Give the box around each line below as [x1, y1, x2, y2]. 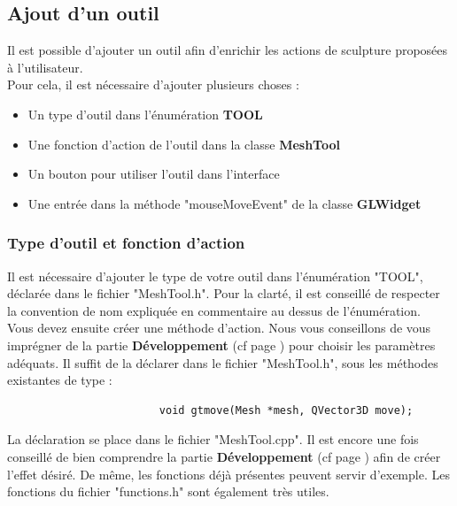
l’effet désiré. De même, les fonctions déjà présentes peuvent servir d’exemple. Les [7, 464, 450, 483]
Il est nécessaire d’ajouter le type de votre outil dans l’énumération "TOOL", [7, 266, 423, 285]
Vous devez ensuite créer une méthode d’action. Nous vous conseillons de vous [7, 318, 431, 337]
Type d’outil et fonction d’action [7, 232, 245, 254]
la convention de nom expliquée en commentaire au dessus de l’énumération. [7, 301, 421, 319]
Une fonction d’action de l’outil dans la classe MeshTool [27, 134, 340, 153]
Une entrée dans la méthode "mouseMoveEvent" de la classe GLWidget [27, 194, 422, 212]
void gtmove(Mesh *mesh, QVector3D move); [159, 403, 414, 417]
